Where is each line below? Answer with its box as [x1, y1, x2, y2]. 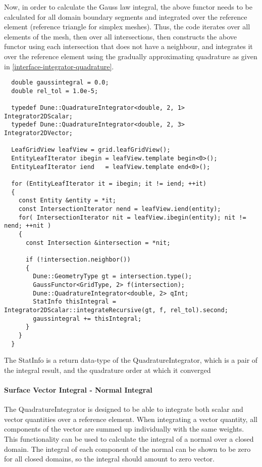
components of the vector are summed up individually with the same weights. [4, 423, 244, 434]
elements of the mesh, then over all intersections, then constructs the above [4, 31, 237, 41]
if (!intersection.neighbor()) [25, 256, 131, 263]
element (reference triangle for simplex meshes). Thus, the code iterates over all [4, 21, 250, 32]
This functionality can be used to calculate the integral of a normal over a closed [4, 433, 254, 444]
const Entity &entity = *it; [18, 197, 116, 204]
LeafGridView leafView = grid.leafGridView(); [11, 146, 171, 154]
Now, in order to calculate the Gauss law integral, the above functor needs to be [4, 2, 253, 12]
